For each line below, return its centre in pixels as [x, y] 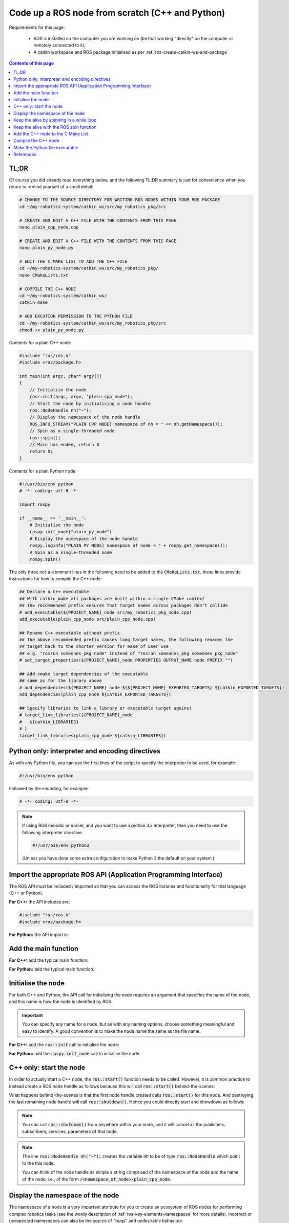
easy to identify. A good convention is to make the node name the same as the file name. [112, 1031]
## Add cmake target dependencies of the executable [84, 674]
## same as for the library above [61, 681]
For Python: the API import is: [39, 934]
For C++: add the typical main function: [49, 960]
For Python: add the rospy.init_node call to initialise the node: [75, 1054]
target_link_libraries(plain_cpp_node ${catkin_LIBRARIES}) [93, 736]
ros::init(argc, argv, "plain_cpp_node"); [81, 397]
